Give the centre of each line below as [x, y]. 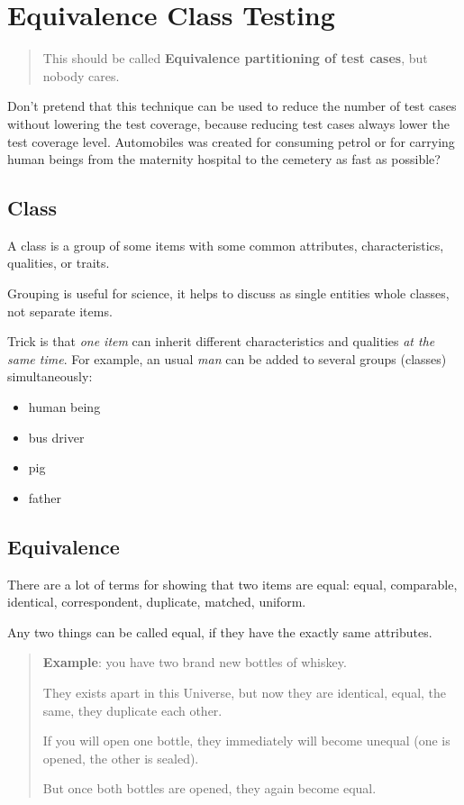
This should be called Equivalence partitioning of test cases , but [235, 58]
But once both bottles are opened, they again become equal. [209, 788]
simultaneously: [50, 376]
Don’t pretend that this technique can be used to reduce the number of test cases [232, 106]
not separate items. [60, 311]
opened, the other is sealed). [121, 758]
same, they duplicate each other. [132, 710]
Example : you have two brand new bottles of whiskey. [195, 662]
